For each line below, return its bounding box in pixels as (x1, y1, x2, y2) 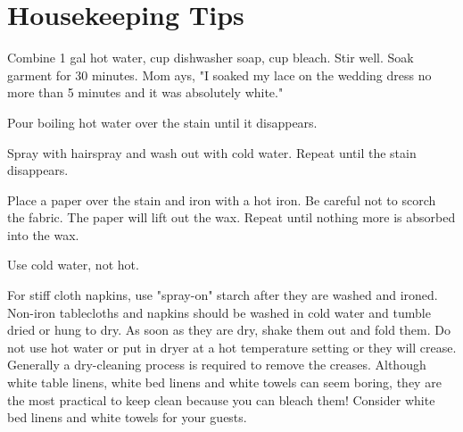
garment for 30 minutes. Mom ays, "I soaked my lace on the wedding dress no (7, 65, 432, 84)
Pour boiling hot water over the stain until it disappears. (7, 112, 318, 131)
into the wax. (7, 225, 79, 244)
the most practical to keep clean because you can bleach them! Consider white (7, 390, 435, 409)
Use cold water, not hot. (7, 255, 139, 274)
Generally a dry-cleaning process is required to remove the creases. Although (7, 355, 426, 374)
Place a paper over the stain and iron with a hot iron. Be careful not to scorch (7, 190, 436, 209)
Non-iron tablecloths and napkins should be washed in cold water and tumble (7, 303, 431, 321)
